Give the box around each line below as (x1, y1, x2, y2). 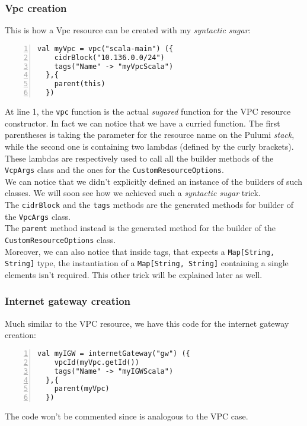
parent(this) (54, 80, 105, 89)
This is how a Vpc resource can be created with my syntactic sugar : (5, 24, 251, 36)
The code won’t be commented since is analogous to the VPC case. (5, 410, 248, 422)
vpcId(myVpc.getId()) (54, 358, 139, 367)
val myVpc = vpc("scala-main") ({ (37, 44, 174, 53)
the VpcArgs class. (5, 210, 71, 222)
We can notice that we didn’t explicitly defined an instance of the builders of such (5, 175, 302, 187)
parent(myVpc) (54, 384, 110, 393)
